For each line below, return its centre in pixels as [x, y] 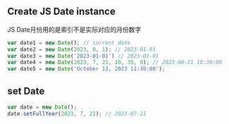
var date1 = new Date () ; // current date [69, 43]
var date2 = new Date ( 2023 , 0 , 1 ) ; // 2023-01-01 [82, 49]
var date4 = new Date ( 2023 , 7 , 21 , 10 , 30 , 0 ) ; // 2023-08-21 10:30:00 [115, 63]
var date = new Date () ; [42, 107]
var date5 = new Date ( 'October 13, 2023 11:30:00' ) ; [86, 69]
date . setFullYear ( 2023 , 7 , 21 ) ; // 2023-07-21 [77, 113]
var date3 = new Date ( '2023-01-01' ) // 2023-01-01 [83, 56]
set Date [26, 91]
